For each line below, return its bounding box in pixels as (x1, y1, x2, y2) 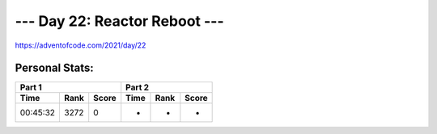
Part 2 (125, 82, 150, 93)
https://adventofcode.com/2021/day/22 (15, 40, 146, 50)
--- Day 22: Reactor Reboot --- (15, 12, 224, 30)
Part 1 (19, 82, 42, 93)
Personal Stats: (15, 61, 95, 75)
